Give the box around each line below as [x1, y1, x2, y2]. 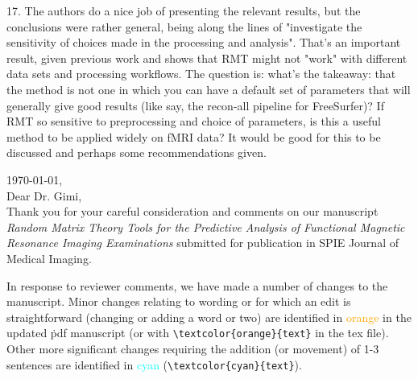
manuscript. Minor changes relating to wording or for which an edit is [6, 293, 351, 310]
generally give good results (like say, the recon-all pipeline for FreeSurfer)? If [6, 97, 384, 113]
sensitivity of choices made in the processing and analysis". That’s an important [6, 34, 401, 51]
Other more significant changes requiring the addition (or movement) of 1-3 [6, 340, 379, 356]
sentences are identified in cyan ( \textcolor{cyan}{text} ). [6, 356, 302, 373]
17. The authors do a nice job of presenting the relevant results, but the [6, 2, 361, 19]
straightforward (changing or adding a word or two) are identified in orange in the [6, 308, 412, 325]
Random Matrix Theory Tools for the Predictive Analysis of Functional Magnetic [6, 218, 405, 235]
